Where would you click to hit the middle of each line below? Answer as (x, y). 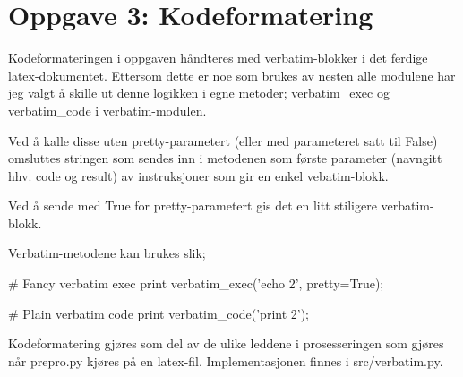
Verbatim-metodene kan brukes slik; (107, 253)
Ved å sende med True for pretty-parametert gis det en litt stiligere (193, 206)
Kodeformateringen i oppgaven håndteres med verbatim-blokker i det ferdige (218, 58)
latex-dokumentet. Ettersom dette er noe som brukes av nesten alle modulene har (232, 75)
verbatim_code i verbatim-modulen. (107, 110)
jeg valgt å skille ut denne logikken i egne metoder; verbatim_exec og (199, 93)
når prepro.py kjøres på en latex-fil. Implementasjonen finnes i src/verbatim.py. (226, 360)
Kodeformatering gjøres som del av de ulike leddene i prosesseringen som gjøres (226, 343)
